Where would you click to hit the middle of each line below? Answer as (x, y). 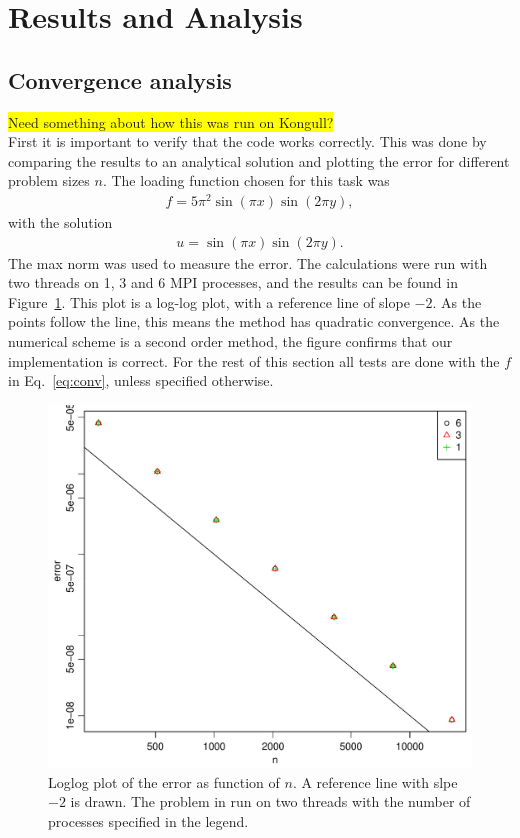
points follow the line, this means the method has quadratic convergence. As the (254, 321)
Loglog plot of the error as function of (164, 781)
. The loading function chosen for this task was (246, 180)
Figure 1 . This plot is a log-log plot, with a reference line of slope (209, 301)
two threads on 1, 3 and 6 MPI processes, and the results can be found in (233, 282)
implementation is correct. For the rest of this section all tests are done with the (254, 360)
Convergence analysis (120, 79)
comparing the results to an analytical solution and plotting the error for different (259, 160)
